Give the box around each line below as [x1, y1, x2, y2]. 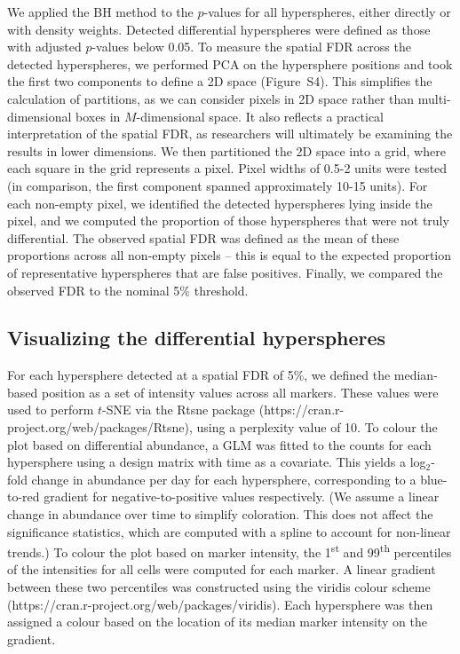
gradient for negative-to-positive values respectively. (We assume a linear [44, 487, 440, 506]
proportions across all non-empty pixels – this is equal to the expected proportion [7, 246, 452, 264]
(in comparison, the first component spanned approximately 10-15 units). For [7, 176, 428, 194]
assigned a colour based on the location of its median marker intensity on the [7, 612, 427, 631]
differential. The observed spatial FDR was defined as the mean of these [7, 228, 400, 247]
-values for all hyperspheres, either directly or [203, 3, 451, 20]
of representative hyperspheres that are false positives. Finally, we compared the [7, 263, 443, 281]
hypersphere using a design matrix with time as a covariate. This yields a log [7, 453, 426, 471]
